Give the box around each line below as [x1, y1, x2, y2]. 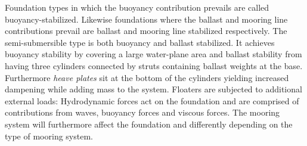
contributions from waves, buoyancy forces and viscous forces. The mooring [5, 106, 280, 119]
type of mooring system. [5, 129, 93, 142]
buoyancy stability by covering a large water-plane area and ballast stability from [5, 48, 302, 60]
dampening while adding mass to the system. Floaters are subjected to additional [5, 83, 302, 95]
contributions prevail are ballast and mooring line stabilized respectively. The [5, 24, 287, 37]
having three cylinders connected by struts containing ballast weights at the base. [5, 59, 303, 72]
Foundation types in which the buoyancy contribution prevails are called [5, 1, 269, 13]
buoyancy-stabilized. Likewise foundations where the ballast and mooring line [5, 13, 288, 25]
